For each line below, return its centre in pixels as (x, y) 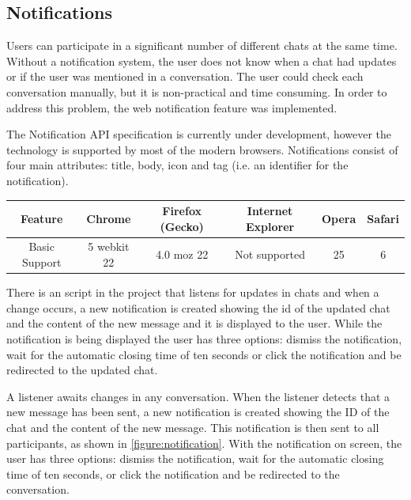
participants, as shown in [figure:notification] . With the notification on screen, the (204, 443)
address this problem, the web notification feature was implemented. (172, 107)
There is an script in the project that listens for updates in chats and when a (193, 292)
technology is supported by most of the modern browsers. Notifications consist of (202, 149)
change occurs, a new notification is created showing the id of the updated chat (198, 307)
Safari (383, 218)
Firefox (182, 211)
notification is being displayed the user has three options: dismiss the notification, (204, 338)
